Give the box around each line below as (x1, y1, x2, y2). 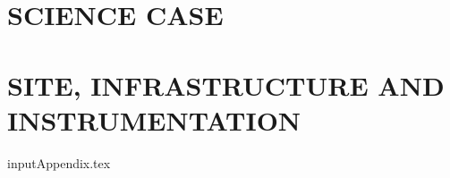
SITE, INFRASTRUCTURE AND (7, 66, 445, 103)
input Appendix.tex (7, 153, 111, 172)
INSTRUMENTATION (7, 101, 301, 138)
